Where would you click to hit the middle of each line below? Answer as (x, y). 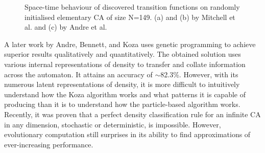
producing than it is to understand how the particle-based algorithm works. (122, 104)
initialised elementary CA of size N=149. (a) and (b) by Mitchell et (130, 17)
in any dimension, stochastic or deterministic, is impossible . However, (113, 124)
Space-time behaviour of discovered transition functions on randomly (132, 7)
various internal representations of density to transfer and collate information (125, 64)
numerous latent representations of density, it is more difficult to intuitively (122, 84)
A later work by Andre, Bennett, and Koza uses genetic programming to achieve (130, 44)
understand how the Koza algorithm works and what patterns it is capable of (125, 94)
